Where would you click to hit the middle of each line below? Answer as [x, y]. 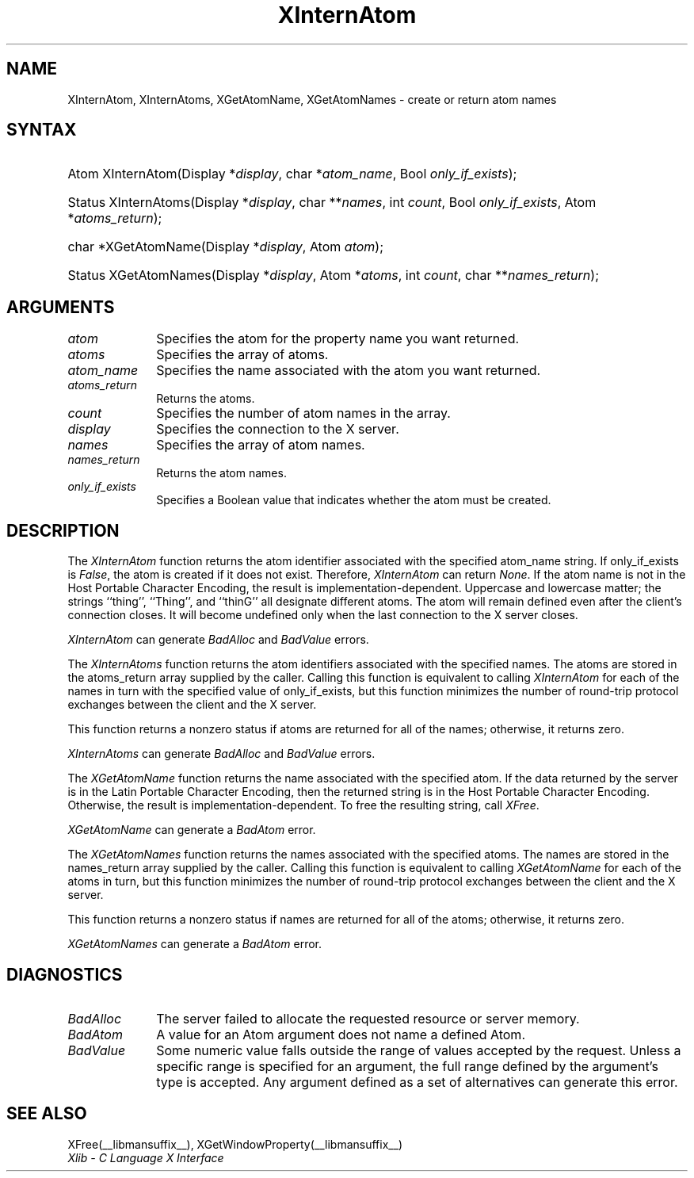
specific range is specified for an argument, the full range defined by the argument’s [407, 1066]
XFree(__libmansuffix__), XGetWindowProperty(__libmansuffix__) [235, 1144]
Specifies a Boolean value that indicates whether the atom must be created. [354, 500]
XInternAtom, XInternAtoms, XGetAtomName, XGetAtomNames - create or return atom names [312, 99]
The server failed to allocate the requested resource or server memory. [368, 1018]
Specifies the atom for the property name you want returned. [338, 339]
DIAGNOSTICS [65, 974]
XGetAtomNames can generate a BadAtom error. [195, 944]
